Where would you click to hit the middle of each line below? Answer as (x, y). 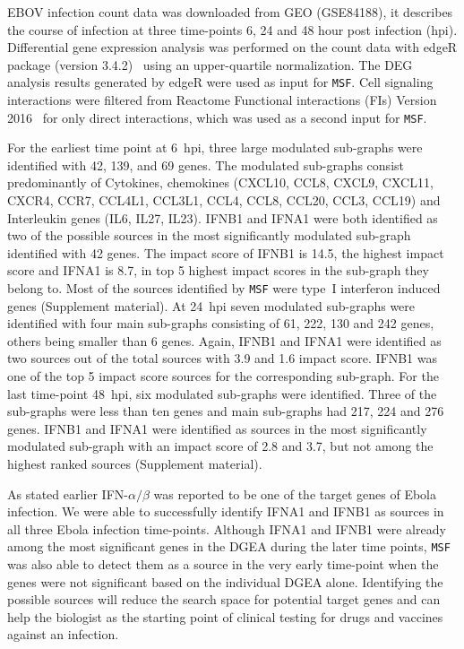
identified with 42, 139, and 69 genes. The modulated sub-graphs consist (206, 164)
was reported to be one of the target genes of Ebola (295, 493)
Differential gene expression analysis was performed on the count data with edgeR (232, 47)
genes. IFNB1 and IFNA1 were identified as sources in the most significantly (217, 428)
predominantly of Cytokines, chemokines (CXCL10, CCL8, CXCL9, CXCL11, (220, 182)
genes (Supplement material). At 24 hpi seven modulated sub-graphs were (211, 305)
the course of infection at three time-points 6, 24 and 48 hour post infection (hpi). (232, 29)
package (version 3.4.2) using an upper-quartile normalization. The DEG (210, 64)
